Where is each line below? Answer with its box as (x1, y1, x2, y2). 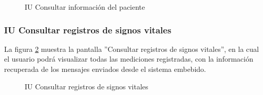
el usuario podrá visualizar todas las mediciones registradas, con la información (4, 53, 253, 64)
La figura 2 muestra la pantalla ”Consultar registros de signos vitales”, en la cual (4, 43, 259, 54)
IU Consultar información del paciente (25, 2, 145, 12)
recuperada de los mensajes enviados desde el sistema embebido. (4, 64, 206, 74)
